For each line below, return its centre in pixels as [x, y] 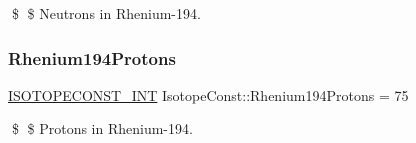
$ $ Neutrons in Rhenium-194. [106, 13]
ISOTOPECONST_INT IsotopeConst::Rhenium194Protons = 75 [208, 94]
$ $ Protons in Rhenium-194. [102, 128]
